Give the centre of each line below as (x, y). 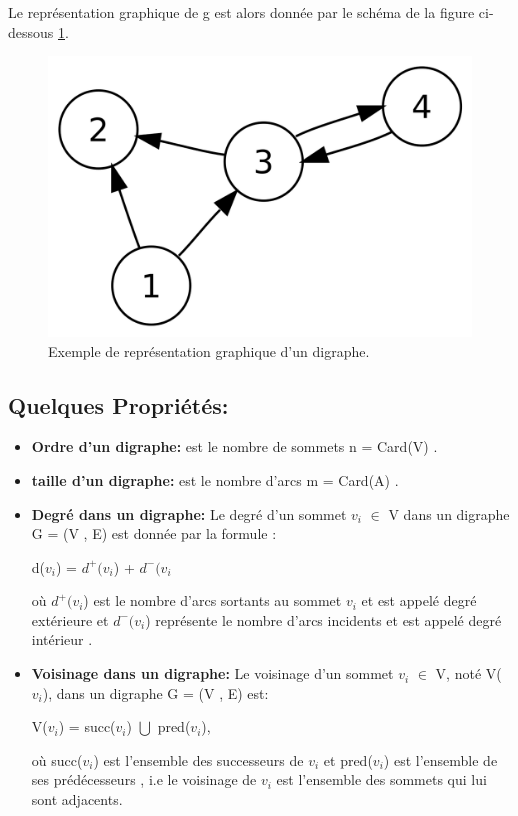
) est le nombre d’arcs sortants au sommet (212, 600)
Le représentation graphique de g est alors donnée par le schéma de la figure (241, 12)
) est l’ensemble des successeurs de (198, 759)
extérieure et (70, 619)
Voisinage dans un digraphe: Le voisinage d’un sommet (212, 673)
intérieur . (62, 639)
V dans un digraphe (449, 513)
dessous (31, 31)
